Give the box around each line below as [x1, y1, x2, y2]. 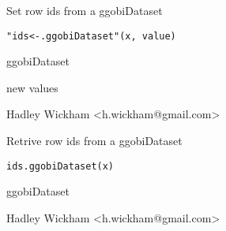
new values [6, 79, 58, 95]
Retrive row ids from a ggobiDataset [6, 132, 183, 149]
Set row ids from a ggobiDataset [6, 2, 163, 18]
